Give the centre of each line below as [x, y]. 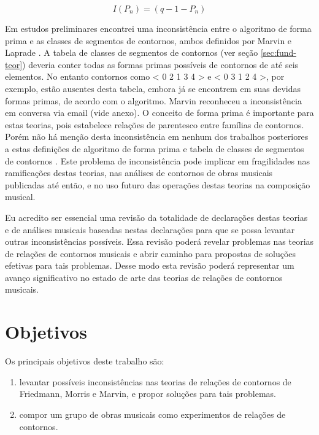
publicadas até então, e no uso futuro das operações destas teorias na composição [158, 184]
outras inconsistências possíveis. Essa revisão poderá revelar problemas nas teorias [159, 241]
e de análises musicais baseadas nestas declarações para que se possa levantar [150, 229]
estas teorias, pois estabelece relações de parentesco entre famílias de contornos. [155, 124]
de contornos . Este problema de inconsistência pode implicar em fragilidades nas [158, 160]
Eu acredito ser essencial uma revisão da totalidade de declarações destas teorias [156, 217]
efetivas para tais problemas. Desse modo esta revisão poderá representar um [150, 265]
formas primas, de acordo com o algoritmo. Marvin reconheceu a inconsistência [153, 100]
